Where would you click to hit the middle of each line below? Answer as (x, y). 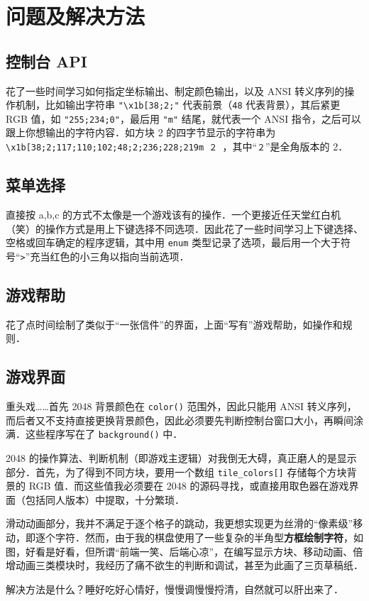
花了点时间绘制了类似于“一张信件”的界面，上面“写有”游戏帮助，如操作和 (174, 324)
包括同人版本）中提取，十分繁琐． (105, 499)
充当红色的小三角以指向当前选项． (110, 256)
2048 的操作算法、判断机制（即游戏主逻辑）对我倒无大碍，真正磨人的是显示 (181, 457)
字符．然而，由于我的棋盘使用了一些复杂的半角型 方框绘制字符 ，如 (209, 537)
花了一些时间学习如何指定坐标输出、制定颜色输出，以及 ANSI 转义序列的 (175, 90)
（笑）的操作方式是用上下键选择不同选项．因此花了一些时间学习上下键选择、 (184, 228)
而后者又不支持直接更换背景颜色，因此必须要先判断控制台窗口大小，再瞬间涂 (184, 420)
